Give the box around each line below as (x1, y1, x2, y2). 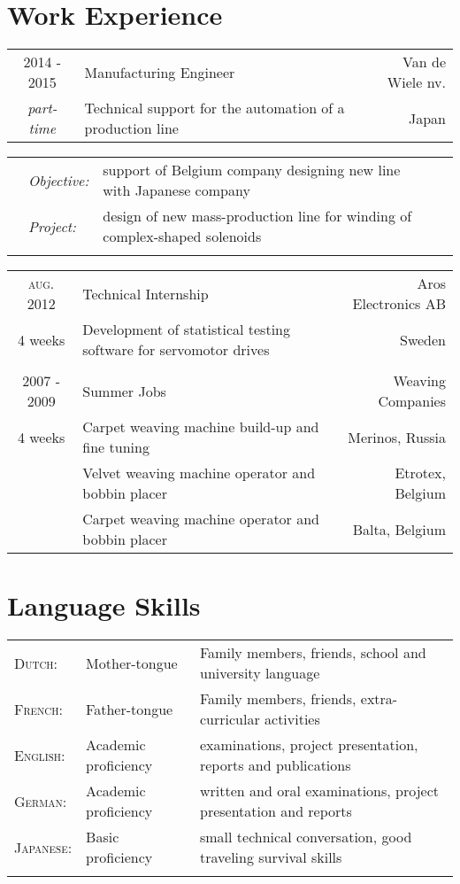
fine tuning (82, 437, 149, 458)
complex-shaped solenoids (103, 226, 262, 247)
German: (14, 790, 67, 811)
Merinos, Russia (348, 426, 446, 447)
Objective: (28, 169, 89, 190)
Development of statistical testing (82, 319, 290, 340)
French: (14, 698, 63, 719)
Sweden (399, 329, 446, 350)
